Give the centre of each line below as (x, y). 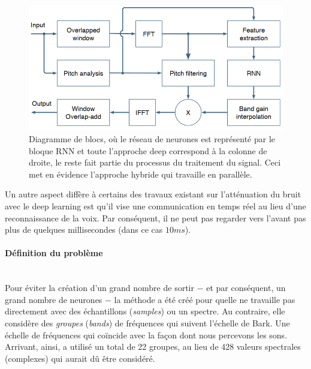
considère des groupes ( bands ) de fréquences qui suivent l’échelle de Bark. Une (147, 322)
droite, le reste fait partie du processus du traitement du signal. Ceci (155, 162)
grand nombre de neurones (54, 299)
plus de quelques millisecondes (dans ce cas (84, 229)
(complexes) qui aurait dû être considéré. (80, 358)
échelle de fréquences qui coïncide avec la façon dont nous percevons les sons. (146, 334)
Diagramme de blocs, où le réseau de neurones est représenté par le (152, 138)
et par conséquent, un (246, 288)
